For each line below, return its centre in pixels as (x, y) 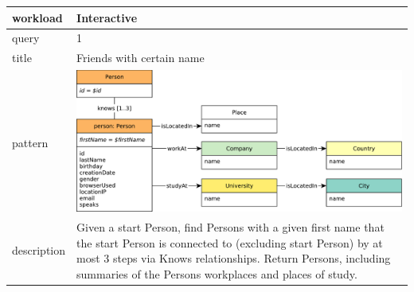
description (39, 250)
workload (37, 17)
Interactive (107, 17)
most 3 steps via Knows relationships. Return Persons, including (234, 258)
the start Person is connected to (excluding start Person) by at (230, 242)
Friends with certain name (141, 58)
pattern (30, 142)
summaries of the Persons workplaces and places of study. (217, 273)
